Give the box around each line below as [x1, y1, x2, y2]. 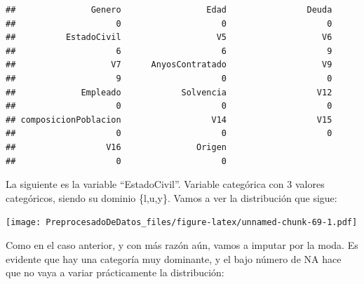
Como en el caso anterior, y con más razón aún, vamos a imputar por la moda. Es [6, 237, 358, 252]
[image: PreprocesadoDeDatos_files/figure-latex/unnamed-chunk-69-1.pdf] [6, 217, 358, 228]
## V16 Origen [6, 142, 227, 152]
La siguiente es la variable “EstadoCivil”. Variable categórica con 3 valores [6, 177, 325, 191]
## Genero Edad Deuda [6, 5, 332, 15]
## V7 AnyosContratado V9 [6, 60, 332, 70]
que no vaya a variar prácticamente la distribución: [6, 265, 224, 280]
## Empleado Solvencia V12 [6, 87, 332, 97]
